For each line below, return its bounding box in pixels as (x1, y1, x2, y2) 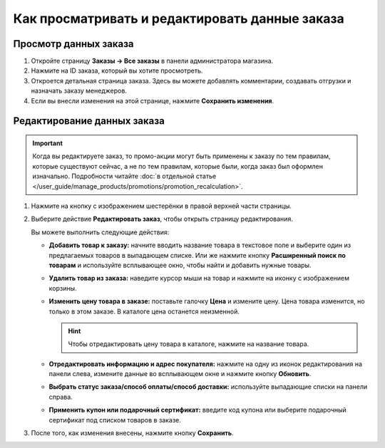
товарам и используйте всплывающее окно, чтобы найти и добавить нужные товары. (48, 261, 312, 269)
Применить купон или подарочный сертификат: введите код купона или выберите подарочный (48, 406, 347, 415)
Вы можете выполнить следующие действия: (31, 228, 170, 236)
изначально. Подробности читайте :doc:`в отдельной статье (32, 172, 217, 181)
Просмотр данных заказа (13, 38, 135, 50)
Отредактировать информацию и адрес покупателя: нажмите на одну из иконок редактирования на (48, 360, 363, 368)
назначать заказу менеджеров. (31, 86, 128, 95)
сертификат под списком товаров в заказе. (48, 415, 182, 424)
